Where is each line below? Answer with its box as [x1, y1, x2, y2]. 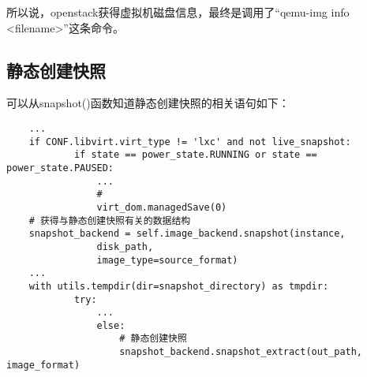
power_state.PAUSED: [6, 162, 114, 174]
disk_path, [96, 241, 154, 252]
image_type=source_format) [96, 254, 238, 266]
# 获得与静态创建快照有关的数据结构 [28, 215, 191, 226]
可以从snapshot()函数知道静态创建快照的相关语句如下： [6, 95, 290, 111]
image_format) [6, 359, 81, 371]
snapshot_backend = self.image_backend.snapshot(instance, [28, 228, 346, 240]
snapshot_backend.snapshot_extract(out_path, [119, 346, 363, 358]
